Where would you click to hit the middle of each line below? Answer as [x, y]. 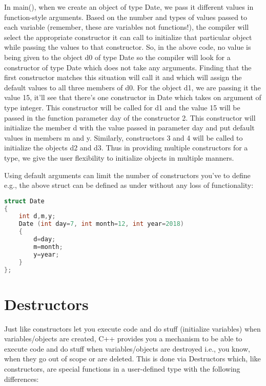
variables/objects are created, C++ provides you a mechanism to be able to [123, 339]
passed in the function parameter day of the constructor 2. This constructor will [130, 117]
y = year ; [46, 254]
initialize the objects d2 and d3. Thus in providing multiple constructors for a [126, 148]
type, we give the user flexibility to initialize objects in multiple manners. [119, 157]
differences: [22, 379]
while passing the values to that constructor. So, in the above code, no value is [128, 47]
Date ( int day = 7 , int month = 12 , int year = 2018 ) [101, 224]
